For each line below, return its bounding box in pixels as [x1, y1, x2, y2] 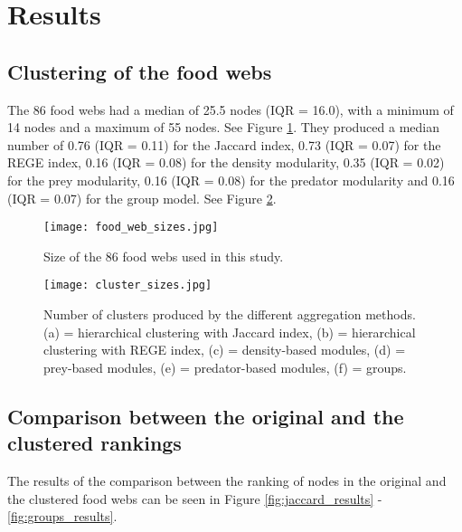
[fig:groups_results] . [7, 507, 118, 526]
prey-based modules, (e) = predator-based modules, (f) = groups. [43, 357, 407, 376]
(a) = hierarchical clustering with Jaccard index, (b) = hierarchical [43, 322, 416, 341]
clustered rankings [7, 429, 182, 457]
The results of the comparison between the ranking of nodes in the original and [7, 471, 447, 490]
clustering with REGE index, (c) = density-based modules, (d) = [43, 340, 406, 359]
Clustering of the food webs [7, 57, 272, 85]
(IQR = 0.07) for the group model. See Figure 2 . [7, 188, 277, 207]
